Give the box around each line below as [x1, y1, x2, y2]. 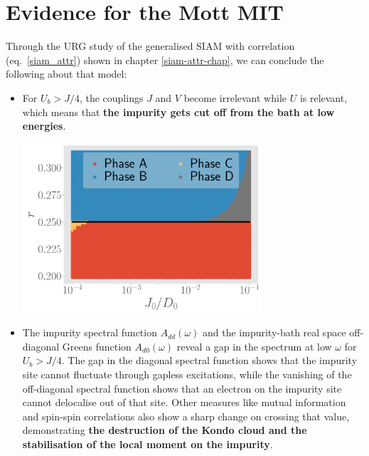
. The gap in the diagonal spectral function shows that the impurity [61, 353, 358, 368]
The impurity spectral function [22, 325, 157, 340]
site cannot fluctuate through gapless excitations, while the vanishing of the [22, 367, 352, 382]
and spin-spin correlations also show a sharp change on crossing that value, [22, 408, 350, 423]
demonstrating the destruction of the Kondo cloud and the [22, 423, 307, 437]
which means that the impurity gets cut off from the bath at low [22, 104, 335, 119]
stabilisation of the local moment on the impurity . [22, 437, 273, 452]
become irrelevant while [183, 90, 287, 105]
